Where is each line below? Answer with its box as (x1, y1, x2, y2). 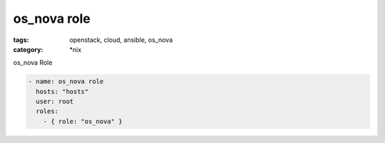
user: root (36, 97, 74, 106)
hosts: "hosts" (36, 88, 89, 95)
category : (13, 45, 43, 53)
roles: (36, 107, 59, 115)
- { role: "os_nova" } (43, 117, 123, 125)
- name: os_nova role (28, 78, 104, 85)
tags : (13, 36, 29, 44)
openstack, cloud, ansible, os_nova (69, 36, 173, 44)
